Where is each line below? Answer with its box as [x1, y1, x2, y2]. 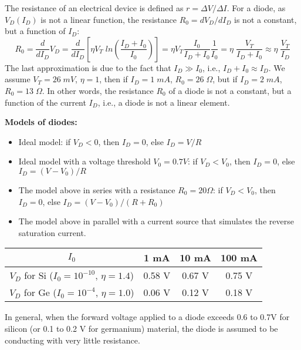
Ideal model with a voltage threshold [18, 155, 151, 167]
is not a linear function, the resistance [40, 13, 177, 25]
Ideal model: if [18, 135, 71, 147]
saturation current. [18, 226, 86, 238]
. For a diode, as [226, 2, 286, 14]
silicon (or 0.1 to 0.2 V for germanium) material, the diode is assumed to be [5, 322, 278, 334]
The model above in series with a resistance [18, 183, 175, 196]
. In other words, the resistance [42, 84, 154, 96]
